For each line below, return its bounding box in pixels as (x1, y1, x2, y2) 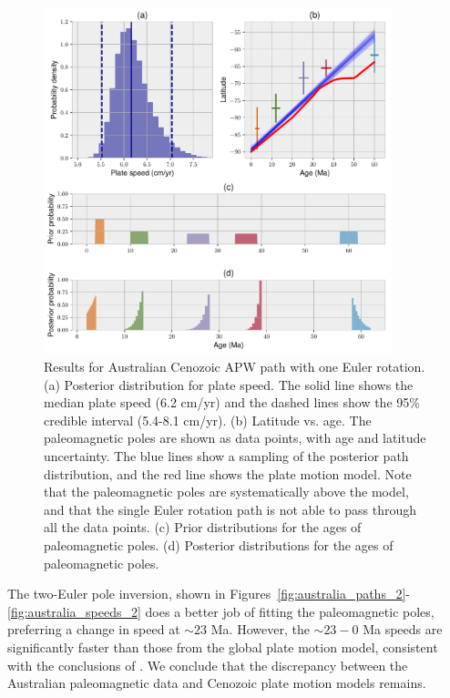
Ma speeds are (363, 620, 443, 639)
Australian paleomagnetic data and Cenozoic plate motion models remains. (7, 673, 426, 693)
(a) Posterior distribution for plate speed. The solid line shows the (44, 375, 414, 394)
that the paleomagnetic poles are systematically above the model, (44, 482, 409, 501)
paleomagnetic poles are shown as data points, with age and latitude (44, 428, 426, 447)
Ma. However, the (210, 620, 310, 639)
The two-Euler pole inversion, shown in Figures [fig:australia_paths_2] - (7, 584, 410, 603)
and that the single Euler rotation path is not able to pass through (44, 499, 416, 518)
